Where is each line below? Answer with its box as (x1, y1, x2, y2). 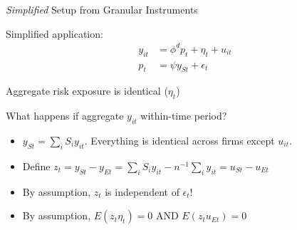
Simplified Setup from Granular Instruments (6, 2, 198, 16)
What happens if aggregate (6, 108, 124, 123)
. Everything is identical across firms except (84, 132, 275, 147)
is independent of (105, 184, 179, 199)
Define (22, 158, 51, 173)
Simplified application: (6, 26, 103, 41)
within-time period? (140, 108, 227, 123)
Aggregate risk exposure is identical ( (6, 83, 168, 98)
